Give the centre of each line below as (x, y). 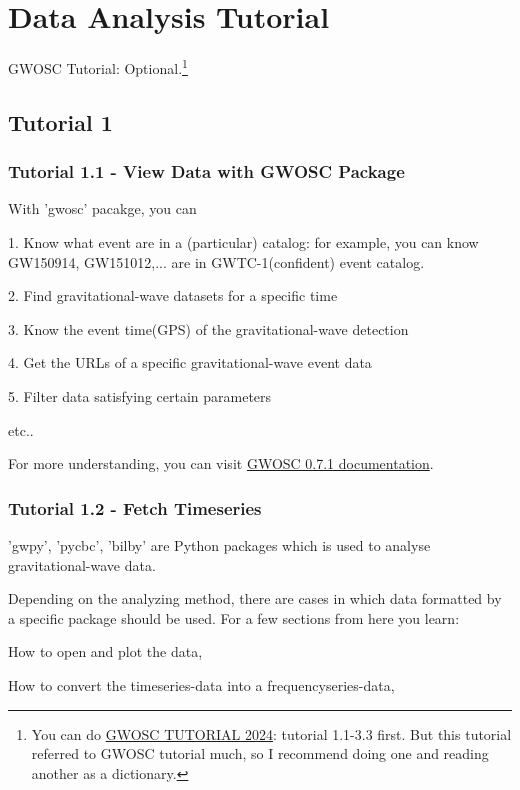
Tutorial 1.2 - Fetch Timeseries (135, 507)
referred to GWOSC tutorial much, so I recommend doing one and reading (260, 753)
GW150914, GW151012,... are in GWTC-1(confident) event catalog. (216, 261)
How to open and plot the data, (105, 651)
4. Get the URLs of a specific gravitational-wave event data (190, 362)
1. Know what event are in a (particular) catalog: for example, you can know (243, 241)
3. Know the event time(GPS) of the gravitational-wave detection (208, 328)
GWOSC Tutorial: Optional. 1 (98, 66)
